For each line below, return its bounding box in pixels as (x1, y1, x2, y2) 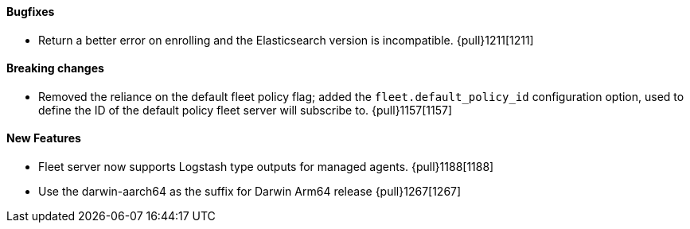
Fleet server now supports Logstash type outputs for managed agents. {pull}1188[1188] (38, 160, 494, 174)
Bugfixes (6, 5, 55, 18)
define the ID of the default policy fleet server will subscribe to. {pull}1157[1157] (38, 103, 453, 117)
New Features (6, 131, 81, 146)
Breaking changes (6, 61, 104, 76)
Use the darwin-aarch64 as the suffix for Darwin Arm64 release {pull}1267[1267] (38, 184, 462, 199)
